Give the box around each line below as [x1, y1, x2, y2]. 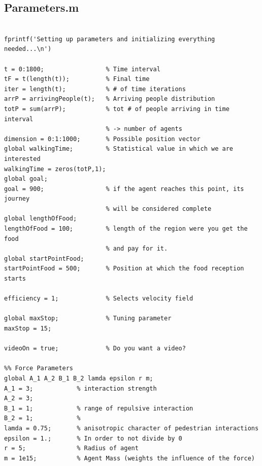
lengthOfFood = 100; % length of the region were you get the [4, 225, 248, 233]
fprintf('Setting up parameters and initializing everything [4, 35, 215, 43]
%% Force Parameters [4, 365, 74, 372]
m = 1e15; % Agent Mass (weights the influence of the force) [4, 454, 255, 462]
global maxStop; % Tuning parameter [4, 315, 172, 322]
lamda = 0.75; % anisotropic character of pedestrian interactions [4, 424, 259, 432]
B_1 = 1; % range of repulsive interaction [4, 404, 193, 412]
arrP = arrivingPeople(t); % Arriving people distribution [4, 95, 215, 103]
